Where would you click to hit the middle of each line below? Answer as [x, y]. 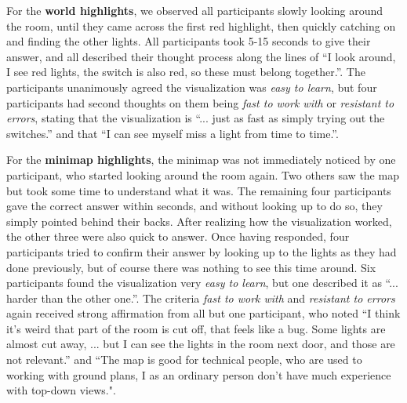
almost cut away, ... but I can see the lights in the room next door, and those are [201, 344]
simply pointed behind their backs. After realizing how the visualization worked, [199, 221]
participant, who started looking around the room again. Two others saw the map [203, 174]
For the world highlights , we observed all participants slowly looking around [195, 10]
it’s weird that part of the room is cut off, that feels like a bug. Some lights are [196, 328]
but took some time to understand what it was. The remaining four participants [199, 190]
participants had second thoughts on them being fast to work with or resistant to [200, 102]
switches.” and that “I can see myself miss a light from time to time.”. [173, 133]
